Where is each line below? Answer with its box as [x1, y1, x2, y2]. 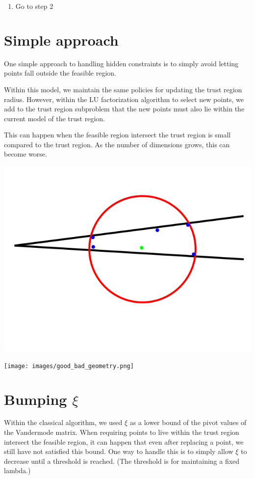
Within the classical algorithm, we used [4, 417, 123, 427]
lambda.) [4, 465, 31, 476]
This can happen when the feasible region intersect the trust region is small [4, 130, 231, 140]
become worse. [4, 149, 47, 159]
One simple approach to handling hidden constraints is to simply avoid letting [4, 58, 239, 68]
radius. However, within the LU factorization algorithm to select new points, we [4, 94, 244, 104]
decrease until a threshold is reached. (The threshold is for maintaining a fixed [4, 455, 240, 466]
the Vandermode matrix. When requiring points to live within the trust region [4, 427, 239, 437]
